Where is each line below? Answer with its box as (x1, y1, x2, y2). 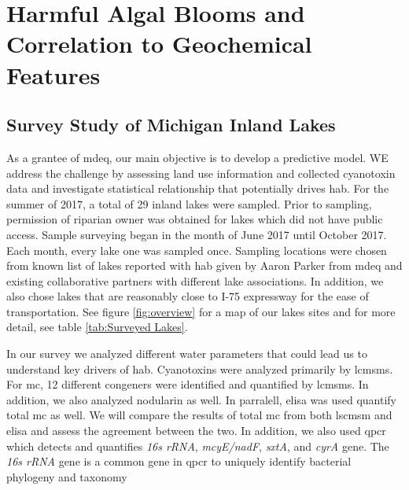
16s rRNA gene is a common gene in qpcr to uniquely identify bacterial (6, 453, 352, 470)
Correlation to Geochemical (6, 28, 312, 60)
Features (6, 58, 101, 90)
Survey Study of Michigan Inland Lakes (6, 112, 336, 137)
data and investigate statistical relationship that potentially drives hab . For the (6, 180, 389, 197)
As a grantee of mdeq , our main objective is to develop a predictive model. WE (6, 149, 389, 165)
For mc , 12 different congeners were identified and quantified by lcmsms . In (6, 376, 369, 392)
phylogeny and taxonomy (6, 468, 127, 484)
